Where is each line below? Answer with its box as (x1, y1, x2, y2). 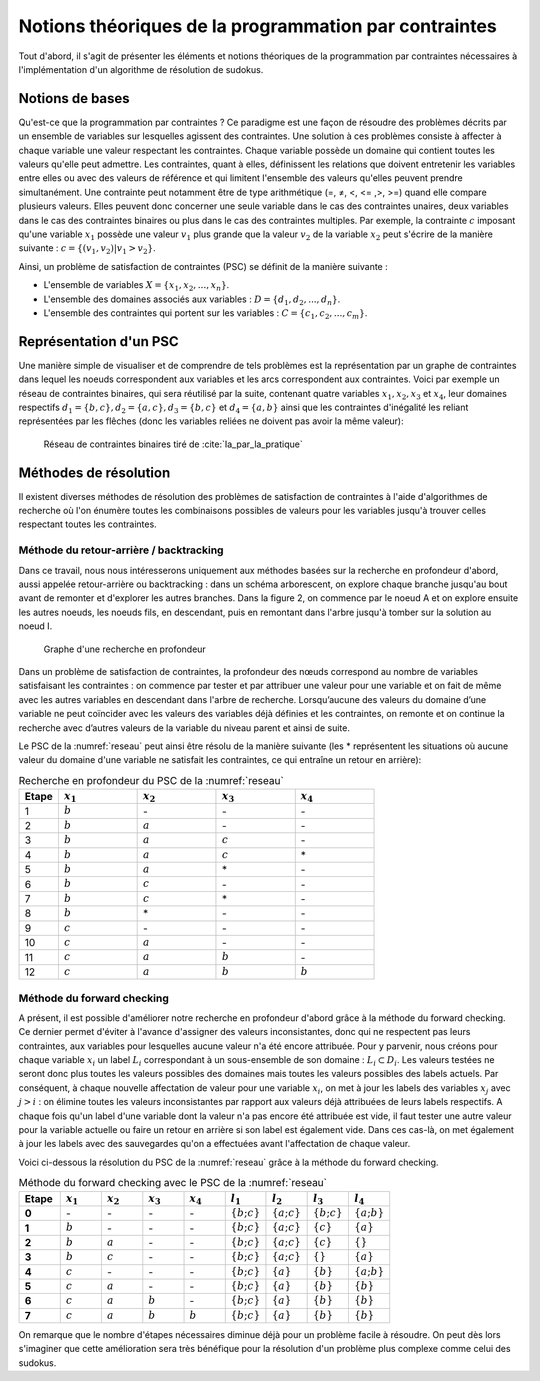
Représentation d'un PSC (18, 333, 179, 350)
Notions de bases (18, 90, 130, 107)
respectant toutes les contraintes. (18, 518, 157, 530)
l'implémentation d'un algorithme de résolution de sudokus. (18, 63, 264, 75)
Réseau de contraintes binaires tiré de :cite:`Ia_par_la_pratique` (43, 438, 304, 450)
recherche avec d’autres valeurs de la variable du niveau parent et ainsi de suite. (18, 721, 350, 734)
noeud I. (18, 620, 53, 632)
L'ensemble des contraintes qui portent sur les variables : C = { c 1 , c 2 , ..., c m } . (43, 306, 368, 321)
